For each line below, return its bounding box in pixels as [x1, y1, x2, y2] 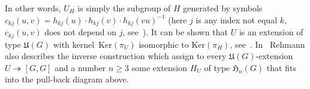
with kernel [53, 38, 95, 50]
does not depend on [44, 26, 117, 38]
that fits [266, 61, 296, 73]
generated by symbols [183, 2, 263, 14]
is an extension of [239, 26, 303, 38]
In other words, [5, 2, 61, 14]
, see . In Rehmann [230, 38, 305, 50]
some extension [131, 61, 188, 73]
